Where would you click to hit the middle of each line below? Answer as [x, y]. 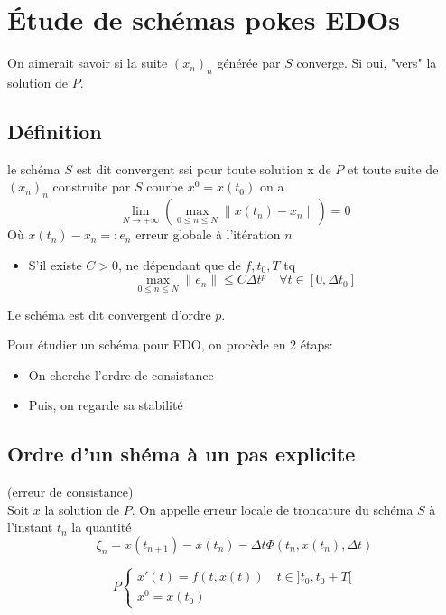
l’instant [30, 527]
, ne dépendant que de [179, 264]
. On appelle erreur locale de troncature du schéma [272, 509]
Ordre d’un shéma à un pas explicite [181, 454]
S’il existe [55, 264]
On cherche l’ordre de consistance [121, 374]
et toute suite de [393, 168]
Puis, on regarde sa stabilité [106, 405]
